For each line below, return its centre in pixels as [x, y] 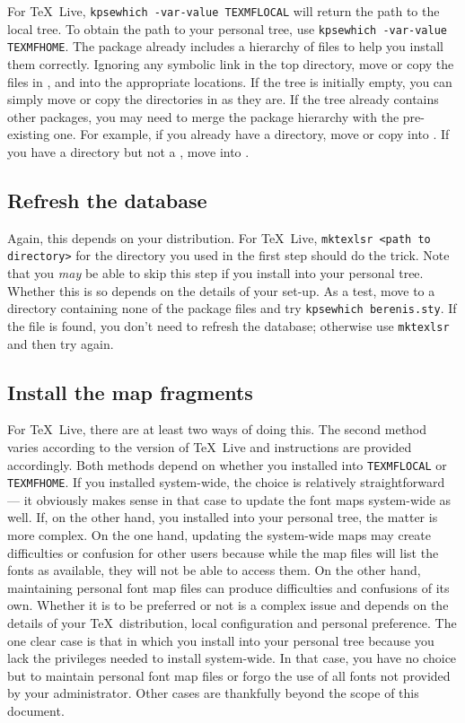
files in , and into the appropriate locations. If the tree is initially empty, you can [230, 81]
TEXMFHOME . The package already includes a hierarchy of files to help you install [225, 46]
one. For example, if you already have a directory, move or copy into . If [251, 134]
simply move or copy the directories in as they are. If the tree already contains [223, 99]
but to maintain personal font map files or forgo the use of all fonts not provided [229, 675]
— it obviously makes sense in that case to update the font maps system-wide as [229, 499]
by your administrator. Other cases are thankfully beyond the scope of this [213, 693]
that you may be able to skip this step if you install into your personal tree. [215, 273]
